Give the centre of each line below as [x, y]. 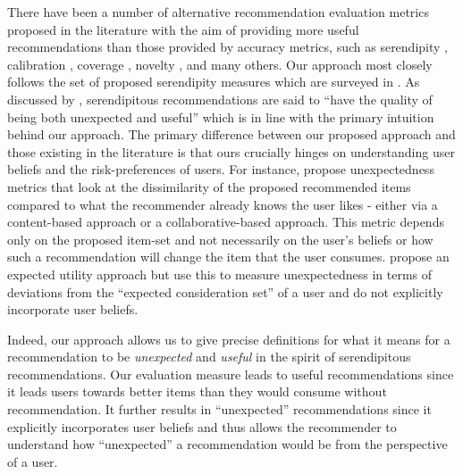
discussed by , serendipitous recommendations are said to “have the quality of [220, 99]
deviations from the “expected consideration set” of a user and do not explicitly [225, 291]
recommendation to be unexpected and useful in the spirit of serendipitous [209, 357]
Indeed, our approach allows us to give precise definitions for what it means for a [229, 339]
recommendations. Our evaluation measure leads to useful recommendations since [231, 374]
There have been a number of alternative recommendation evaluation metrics [218, 12]
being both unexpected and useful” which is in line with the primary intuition [221, 116]
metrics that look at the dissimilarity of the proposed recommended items [209, 186]
